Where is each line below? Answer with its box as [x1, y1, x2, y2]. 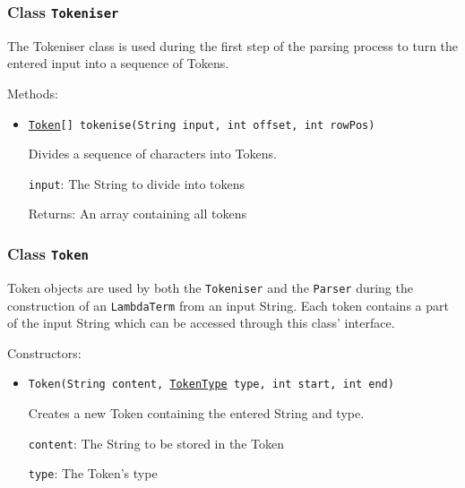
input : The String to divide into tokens [28, 174, 245, 193]
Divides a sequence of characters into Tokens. [28, 144, 277, 163]
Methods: [7, 83, 58, 102]
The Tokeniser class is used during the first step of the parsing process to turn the [7, 36, 459, 55]
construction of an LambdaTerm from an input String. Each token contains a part [7, 295, 449, 314]
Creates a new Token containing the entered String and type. [28, 404, 365, 422]
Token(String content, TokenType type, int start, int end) [28, 378, 394, 391]
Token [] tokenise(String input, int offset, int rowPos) [28, 118, 375, 132]
